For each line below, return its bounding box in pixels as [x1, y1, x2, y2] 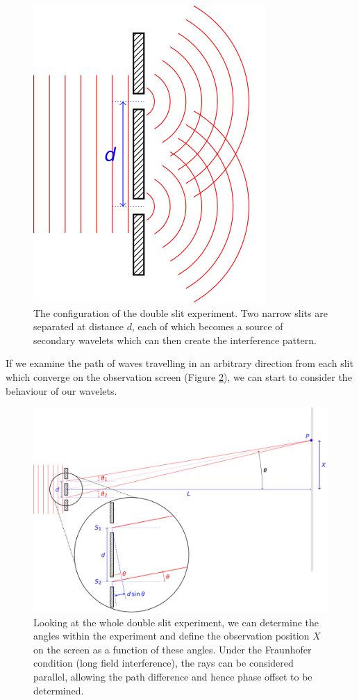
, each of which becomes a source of [132, 319, 283, 334]
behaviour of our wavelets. [6, 383, 117, 398]
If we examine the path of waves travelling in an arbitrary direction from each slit [6, 356, 353, 371]
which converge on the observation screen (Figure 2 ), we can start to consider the [6, 369, 352, 384]
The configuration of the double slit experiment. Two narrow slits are [33, 305, 328, 320]
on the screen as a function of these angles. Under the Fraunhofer [33, 642, 312, 656]
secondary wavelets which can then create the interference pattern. [33, 332, 317, 347]
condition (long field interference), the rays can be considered [33, 656, 294, 670]
